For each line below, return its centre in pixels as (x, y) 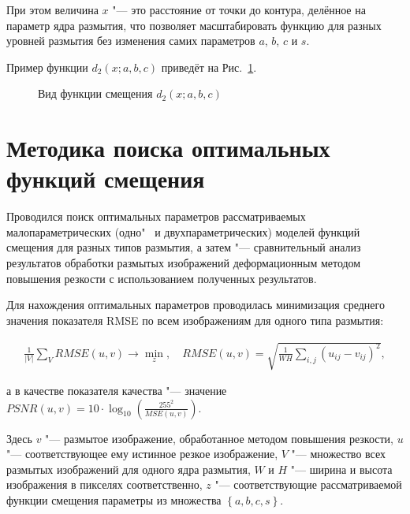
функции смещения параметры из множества (114, 499)
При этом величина (52, 9)
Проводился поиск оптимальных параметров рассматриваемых (156, 216)
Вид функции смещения (95, 93)
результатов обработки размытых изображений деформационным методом (184, 263)
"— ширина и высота (341, 469)
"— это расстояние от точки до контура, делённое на (239, 9)
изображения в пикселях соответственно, (104, 484)
